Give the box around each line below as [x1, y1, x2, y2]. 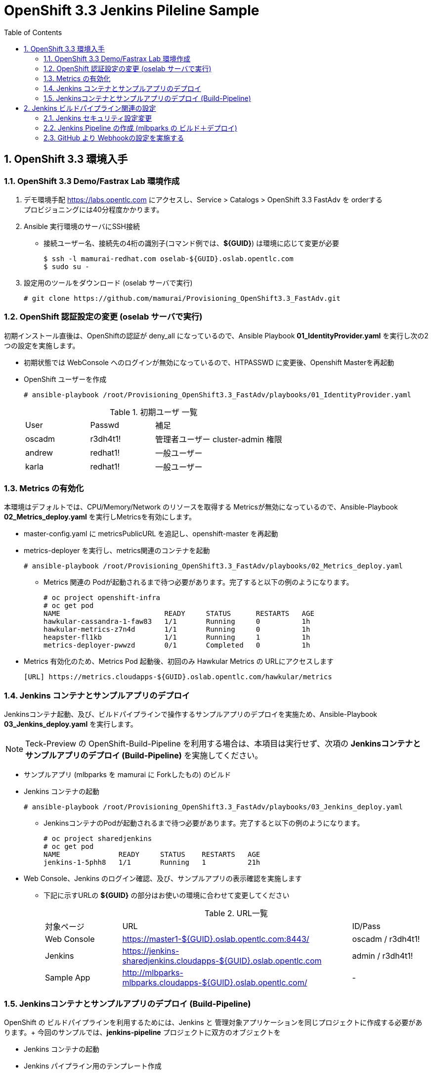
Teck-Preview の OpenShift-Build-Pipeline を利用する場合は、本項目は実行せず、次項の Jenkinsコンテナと [25, 739, 421, 749]
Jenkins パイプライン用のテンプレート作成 [24, 1061, 162, 1070]
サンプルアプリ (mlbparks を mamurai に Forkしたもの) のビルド [24, 770, 231, 779]
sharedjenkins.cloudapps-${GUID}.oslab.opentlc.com [122, 956, 322, 966]
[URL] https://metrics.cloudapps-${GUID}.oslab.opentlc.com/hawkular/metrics [24, 673, 332, 681]
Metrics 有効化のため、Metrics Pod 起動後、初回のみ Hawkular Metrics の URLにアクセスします [24, 657, 334, 666]
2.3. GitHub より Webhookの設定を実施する [43, 133, 184, 142]
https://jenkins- [122, 946, 179, 956]
